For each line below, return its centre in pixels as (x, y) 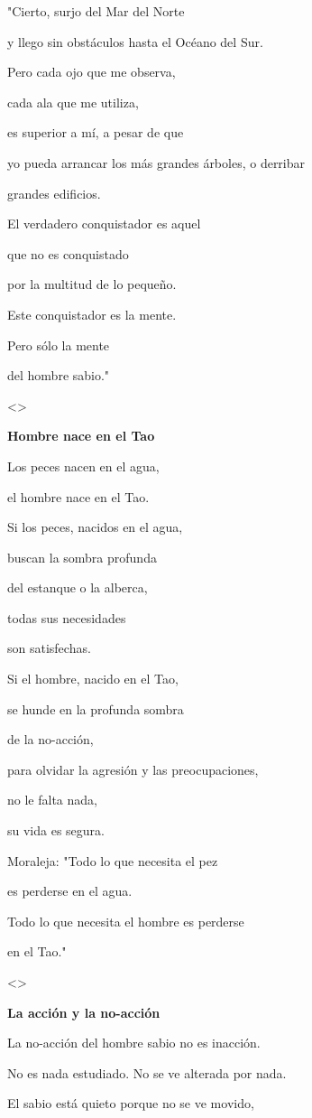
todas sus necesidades (67, 617)
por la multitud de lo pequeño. (92, 284)
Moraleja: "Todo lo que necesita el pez (113, 860)
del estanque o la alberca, (78, 587)
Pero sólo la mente (59, 345)
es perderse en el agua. (70, 891)
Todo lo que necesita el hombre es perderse (126, 921)
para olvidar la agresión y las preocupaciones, (133, 769)
